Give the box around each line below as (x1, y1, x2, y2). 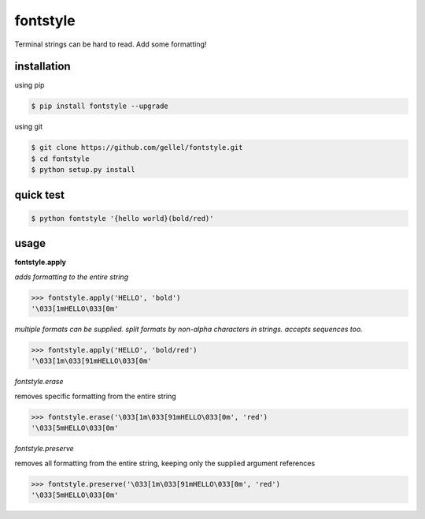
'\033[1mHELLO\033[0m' (31, 304, 119, 313)
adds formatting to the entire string (14, 272, 129, 282)
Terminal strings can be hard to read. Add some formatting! (14, 39, 207, 49)
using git (14, 122, 43, 132)
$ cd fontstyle (31, 154, 90, 163)
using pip (14, 80, 45, 90)
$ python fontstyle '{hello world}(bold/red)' (31, 214, 214, 222)
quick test (14, 188, 65, 201)
